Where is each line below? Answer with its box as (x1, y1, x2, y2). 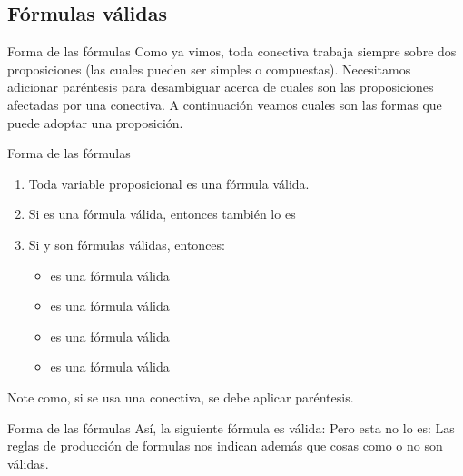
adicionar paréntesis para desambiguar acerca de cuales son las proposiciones (7, 77, 434, 96)
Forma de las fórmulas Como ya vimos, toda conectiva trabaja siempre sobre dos (7, 42, 457, 61)
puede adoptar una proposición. (7, 113, 183, 132)
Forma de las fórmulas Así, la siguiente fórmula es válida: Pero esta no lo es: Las (7, 418, 455, 437)
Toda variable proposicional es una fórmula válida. (28, 174, 310, 193)
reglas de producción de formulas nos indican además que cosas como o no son (7, 436, 443, 455)
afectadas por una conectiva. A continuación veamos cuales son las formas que (7, 94, 442, 114)
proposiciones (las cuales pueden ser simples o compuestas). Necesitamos (7, 59, 411, 78)
